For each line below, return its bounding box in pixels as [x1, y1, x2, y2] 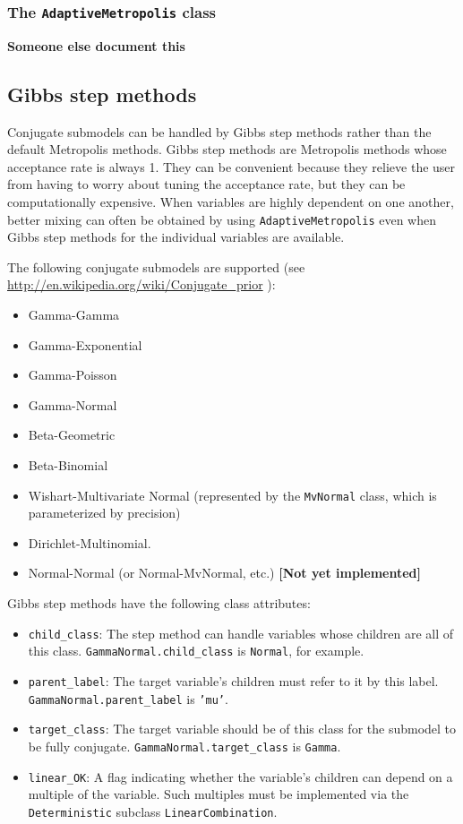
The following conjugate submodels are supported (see [7, 257, 305, 276]
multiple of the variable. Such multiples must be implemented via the [28, 785, 409, 803]
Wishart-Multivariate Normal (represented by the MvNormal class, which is [28, 485, 437, 504]
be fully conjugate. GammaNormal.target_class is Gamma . [28, 736, 341, 755]
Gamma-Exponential [28, 335, 142, 354]
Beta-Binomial [28, 455, 108, 474]
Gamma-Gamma [28, 305, 120, 323]
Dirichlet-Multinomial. [28, 533, 151, 552]
